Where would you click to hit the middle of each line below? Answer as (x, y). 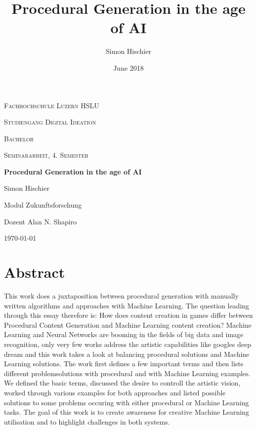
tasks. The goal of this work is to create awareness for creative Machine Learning (127, 412)
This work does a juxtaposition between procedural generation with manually (121, 295)
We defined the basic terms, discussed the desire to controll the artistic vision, (122, 383)
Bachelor (19, 138)
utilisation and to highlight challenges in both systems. (87, 421)
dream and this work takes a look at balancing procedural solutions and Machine (127, 354)
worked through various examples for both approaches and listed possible (115, 392)
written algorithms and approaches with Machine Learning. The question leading (127, 305)
